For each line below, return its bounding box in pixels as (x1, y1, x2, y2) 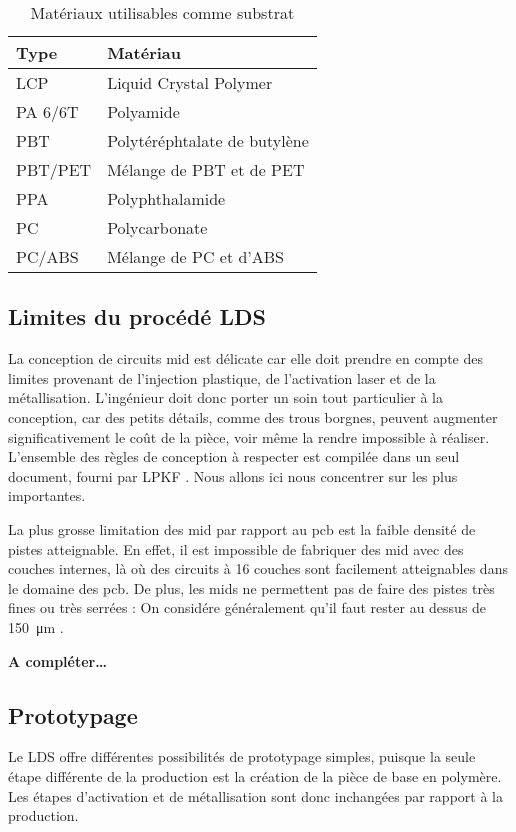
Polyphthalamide (107, 187, 226, 210)
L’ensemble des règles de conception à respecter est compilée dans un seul (8, 446, 460, 467)
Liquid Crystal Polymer (107, 71, 273, 94)
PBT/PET (16, 158, 92, 181)
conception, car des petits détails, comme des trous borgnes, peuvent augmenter (8, 406, 498, 427)
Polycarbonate (107, 216, 208, 239)
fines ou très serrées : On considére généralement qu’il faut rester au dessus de (8, 597, 487, 618)
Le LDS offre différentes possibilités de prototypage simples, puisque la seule (8, 746, 476, 767)
